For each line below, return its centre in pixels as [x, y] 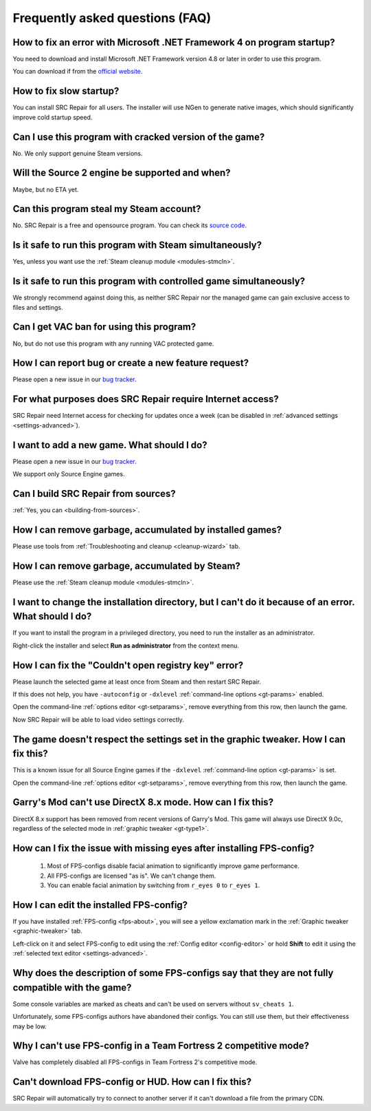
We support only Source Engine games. [69, 474]
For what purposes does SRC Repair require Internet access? [146, 399]
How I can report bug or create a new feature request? [131, 363]
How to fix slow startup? [66, 91]
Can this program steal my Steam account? [107, 209]
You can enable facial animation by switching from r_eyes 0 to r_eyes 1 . [154, 885]
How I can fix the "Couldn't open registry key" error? [128, 665]
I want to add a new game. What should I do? [110, 445]
